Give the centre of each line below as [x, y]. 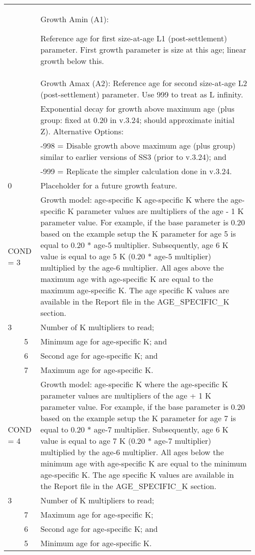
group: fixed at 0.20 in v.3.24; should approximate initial [138, 120]
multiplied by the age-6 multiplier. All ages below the [132, 452]
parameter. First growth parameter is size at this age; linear [143, 49]
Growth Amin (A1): [75, 19]
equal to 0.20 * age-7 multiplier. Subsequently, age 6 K [134, 429]
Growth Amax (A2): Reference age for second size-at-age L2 [144, 83]
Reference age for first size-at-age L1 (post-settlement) [134, 38]
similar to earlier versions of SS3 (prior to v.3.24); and [133, 157]
